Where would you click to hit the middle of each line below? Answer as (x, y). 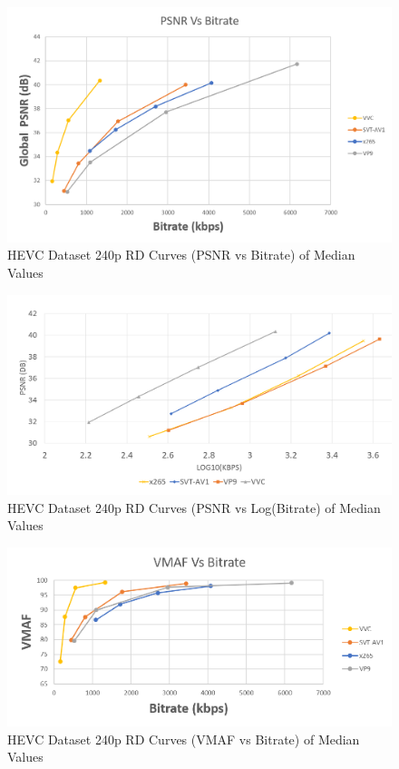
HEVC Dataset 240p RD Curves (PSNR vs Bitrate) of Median (181, 255)
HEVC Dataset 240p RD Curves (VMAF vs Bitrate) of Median (184, 739)
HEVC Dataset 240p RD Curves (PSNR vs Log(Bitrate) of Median (194, 507)
